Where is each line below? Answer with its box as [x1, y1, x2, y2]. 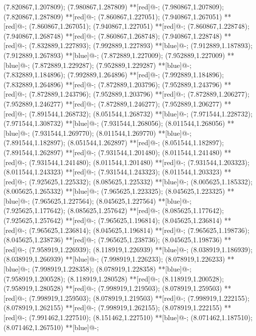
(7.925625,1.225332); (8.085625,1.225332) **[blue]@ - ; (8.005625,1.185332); [29, 176, 253, 186]
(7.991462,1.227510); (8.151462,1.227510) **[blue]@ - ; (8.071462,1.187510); [29, 312, 253, 322]
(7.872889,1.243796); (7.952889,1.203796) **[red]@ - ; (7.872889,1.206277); [29, 89, 250, 99]
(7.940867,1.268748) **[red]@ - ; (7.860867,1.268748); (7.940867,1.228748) [3, 30, 222, 41]
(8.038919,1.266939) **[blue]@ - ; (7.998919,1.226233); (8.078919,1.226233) [3, 254, 225, 264]
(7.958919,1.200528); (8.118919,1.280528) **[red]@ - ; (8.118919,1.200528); [3, 273, 224, 283]
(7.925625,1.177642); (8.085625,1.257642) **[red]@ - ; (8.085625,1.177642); [3, 205, 224, 216]
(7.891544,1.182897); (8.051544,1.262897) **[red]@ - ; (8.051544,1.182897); [3, 137, 224, 148]
